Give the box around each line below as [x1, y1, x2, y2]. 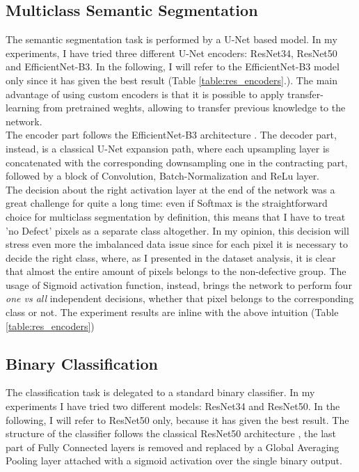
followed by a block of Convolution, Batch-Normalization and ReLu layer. [6, 168, 320, 183]
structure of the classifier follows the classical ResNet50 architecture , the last [6, 426, 337, 441]
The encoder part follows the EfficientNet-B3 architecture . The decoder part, [6, 127, 337, 142]
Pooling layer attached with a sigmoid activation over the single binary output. [6, 453, 342, 468]
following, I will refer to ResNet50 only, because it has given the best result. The [6, 412, 349, 427]
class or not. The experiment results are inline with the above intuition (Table [6, 305, 339, 320]
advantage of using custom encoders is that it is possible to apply [6, 86, 285, 101]
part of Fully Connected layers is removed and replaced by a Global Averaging [6, 439, 340, 454]
